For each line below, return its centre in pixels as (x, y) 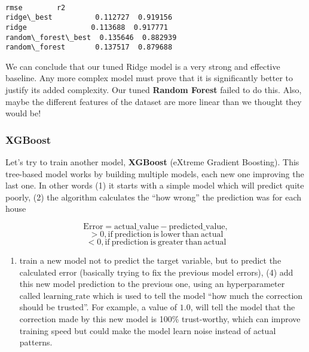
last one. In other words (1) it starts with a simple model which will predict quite (155, 185)
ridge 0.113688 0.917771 (87, 27)
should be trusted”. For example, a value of (98, 307)
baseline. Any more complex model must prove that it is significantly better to (149, 78)
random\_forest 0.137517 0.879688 (89, 47)
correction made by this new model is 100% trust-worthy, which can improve (160, 319)
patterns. (36, 342)
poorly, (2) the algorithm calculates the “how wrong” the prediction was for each (154, 197)
